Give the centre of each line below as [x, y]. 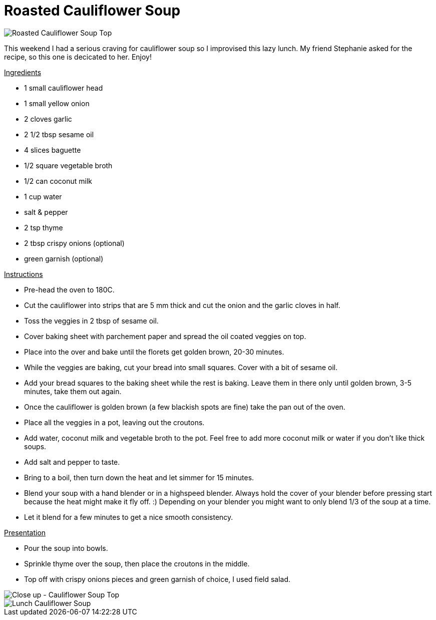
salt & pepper [46, 212]
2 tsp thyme [44, 227]
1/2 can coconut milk [58, 181]
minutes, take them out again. [73, 391]
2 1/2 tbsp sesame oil [59, 134]
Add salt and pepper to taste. [72, 462]
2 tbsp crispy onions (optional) [74, 243]
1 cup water [43, 196]
